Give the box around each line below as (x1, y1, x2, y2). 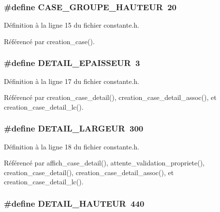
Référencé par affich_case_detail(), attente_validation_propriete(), (4, 158, 205, 168)
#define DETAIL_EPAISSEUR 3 (4, 57, 140, 69)
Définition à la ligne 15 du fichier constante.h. (4, 20, 139, 30)
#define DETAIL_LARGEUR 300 (4, 122, 144, 134)
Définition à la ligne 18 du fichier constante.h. (4, 141, 139, 151)
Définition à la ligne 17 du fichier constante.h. (4, 76, 139, 86)
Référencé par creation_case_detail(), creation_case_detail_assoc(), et (4, 92, 217, 102)
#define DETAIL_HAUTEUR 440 (4, 197, 145, 209)
